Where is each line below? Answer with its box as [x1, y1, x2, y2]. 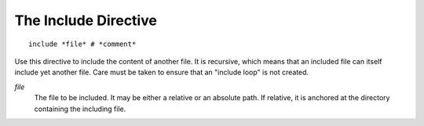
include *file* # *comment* [28, 39, 137, 49]
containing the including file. [34, 104, 126, 113]
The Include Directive [14, 12, 157, 29]
